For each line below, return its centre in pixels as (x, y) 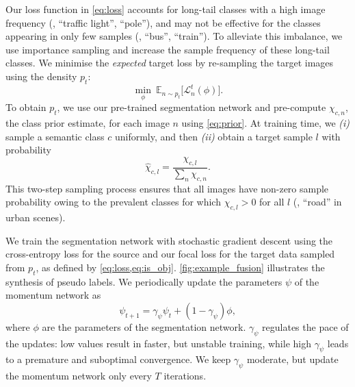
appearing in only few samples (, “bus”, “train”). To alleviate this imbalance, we (174, 36)
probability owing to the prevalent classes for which (113, 202)
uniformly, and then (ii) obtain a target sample (213, 136)
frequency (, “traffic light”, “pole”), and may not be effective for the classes (163, 22)
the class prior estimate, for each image (88, 123)
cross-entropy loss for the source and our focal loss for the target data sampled (170, 254)
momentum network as (53, 295)
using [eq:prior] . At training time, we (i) (266, 123)
